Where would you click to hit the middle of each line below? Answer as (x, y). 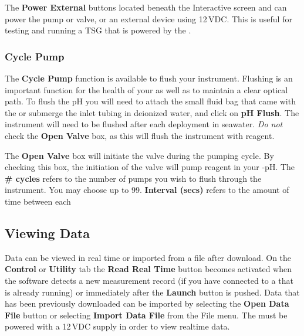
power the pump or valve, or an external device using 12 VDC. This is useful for (148, 18)
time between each (38, 201)
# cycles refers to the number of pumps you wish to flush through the (133, 178)
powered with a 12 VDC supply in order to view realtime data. (117, 326)
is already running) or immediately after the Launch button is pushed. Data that (152, 292)
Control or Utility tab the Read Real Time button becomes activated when (148, 269)
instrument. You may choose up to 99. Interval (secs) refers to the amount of (147, 190)
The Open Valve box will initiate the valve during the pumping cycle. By (139, 155)
